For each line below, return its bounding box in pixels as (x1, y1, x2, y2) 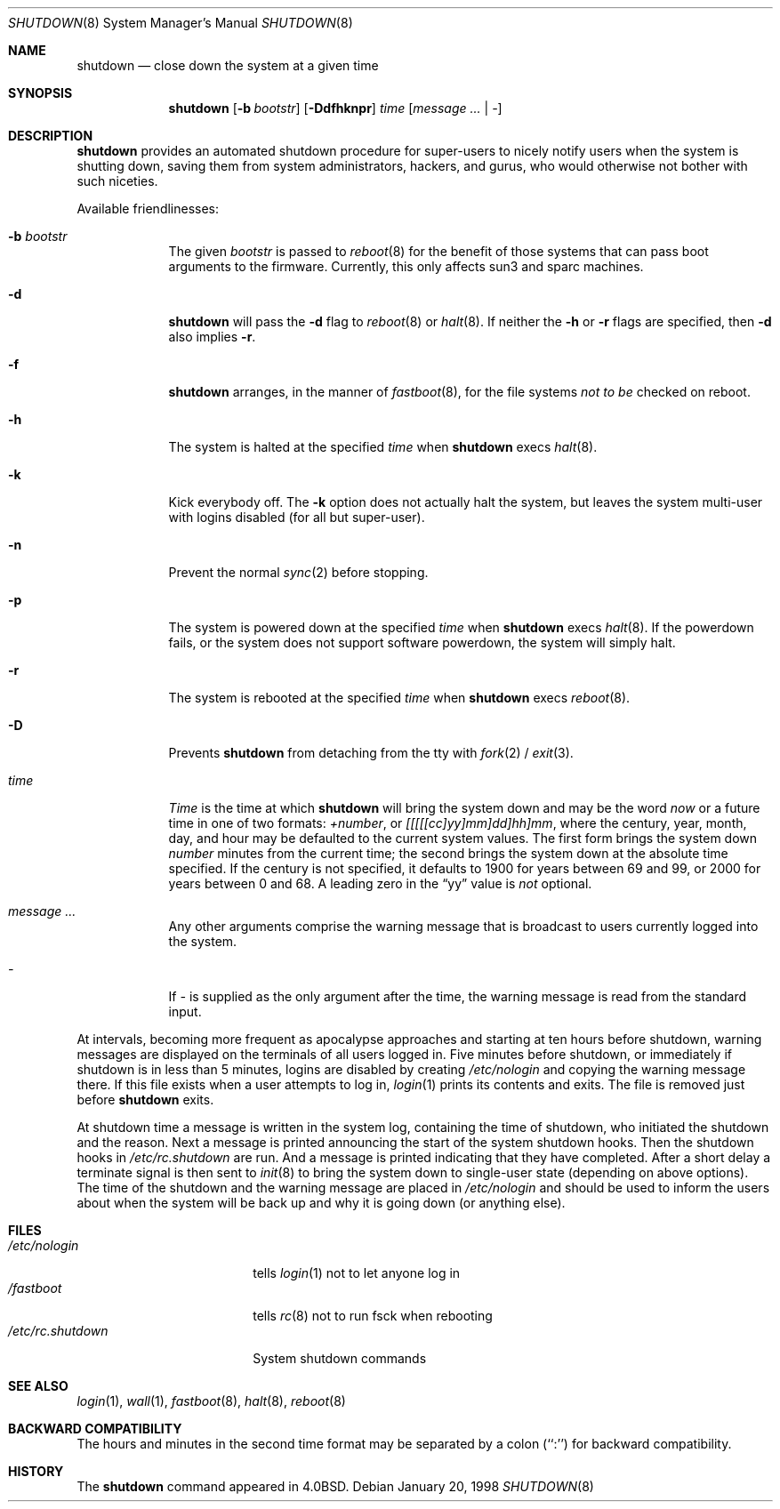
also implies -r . (168, 329, 256, 344)
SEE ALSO (8, 1378, 68, 1393)
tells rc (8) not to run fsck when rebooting (253, 1308, 493, 1323)
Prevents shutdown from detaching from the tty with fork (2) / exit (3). (168, 745, 574, 760)
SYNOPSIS (8, 85, 73, 100)
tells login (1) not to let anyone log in (253, 1265, 461, 1280)
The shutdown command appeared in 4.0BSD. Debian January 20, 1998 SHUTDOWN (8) (76, 1479, 594, 1494)
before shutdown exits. (76, 1092, 214, 1107)
